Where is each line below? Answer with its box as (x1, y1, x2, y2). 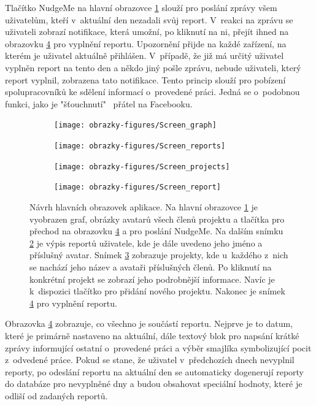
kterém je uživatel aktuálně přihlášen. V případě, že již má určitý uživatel (5, 49, 284, 62)
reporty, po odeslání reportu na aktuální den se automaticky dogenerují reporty (5, 365, 304, 378)
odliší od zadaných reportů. (5, 389, 108, 402)
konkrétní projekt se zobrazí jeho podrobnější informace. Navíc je (29, 272, 275, 285)
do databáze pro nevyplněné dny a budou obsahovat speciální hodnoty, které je (5, 377, 303, 390)
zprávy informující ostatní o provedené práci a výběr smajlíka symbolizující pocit (5, 341, 312, 354)
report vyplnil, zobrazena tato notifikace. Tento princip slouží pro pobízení (5, 73, 286, 86)
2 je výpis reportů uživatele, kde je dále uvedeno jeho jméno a (29, 236, 263, 249)
